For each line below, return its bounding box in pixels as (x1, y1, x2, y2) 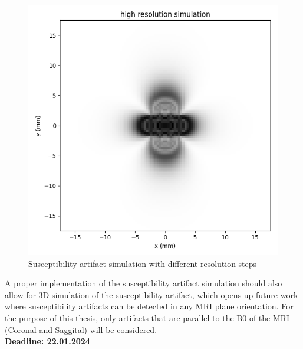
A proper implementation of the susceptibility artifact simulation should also (5, 277, 282, 289)
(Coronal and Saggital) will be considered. (5, 323, 157, 335)
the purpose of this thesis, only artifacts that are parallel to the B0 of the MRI (5, 311, 290, 324)
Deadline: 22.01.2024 (5, 335, 90, 347)
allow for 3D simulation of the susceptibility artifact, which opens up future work (5, 288, 298, 301)
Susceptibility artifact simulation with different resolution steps (28, 257, 257, 269)
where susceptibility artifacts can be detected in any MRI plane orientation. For (5, 300, 294, 312)
